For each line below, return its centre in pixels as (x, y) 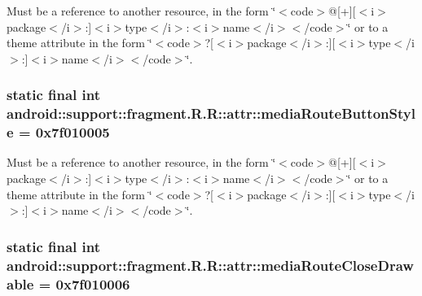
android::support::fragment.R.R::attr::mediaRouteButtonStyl (211, 113)
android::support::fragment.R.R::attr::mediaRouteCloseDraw (210, 265)
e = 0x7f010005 (58, 132)
